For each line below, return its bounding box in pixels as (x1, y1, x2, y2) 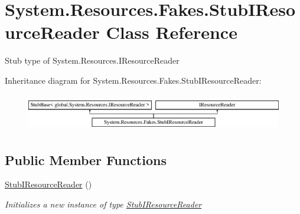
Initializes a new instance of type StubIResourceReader (5, 197, 202, 210)
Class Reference (106, 20, 237, 44)
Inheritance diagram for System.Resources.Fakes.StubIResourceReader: (5, 74, 262, 86)
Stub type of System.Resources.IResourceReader (5, 54, 180, 67)
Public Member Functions (5, 150, 167, 169)
